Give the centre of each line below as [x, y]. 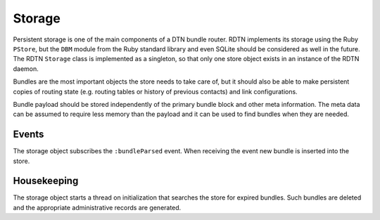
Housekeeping [46, 181]
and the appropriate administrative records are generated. [97, 207]
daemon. [26, 69]
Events [28, 135]
